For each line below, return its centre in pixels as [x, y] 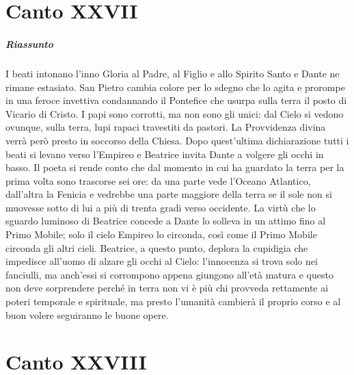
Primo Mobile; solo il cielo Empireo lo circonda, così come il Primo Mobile [161, 234]
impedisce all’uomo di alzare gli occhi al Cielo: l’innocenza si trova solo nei [162, 261]
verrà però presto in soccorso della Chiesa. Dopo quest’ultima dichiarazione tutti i [177, 140]
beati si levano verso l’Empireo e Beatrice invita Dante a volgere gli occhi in [165, 154]
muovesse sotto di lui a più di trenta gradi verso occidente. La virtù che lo [161, 207]
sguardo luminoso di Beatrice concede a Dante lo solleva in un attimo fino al [166, 221]
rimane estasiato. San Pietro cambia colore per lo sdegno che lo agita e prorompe [175, 87]
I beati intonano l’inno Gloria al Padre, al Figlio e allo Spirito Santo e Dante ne [173, 73]
